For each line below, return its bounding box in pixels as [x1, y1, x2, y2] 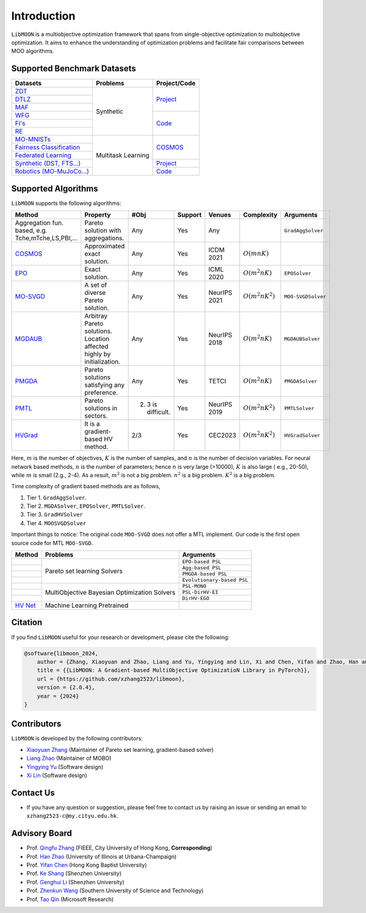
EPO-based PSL [182, 558, 222, 565]
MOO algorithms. [11, 48, 54, 55]
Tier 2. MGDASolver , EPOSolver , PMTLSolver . [26, 502, 146, 510]
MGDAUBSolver [284, 336, 320, 342]
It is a [84, 420, 100, 428]
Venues [208, 211, 231, 219]
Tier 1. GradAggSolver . [26, 494, 87, 501]
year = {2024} [37, 693, 79, 699]
